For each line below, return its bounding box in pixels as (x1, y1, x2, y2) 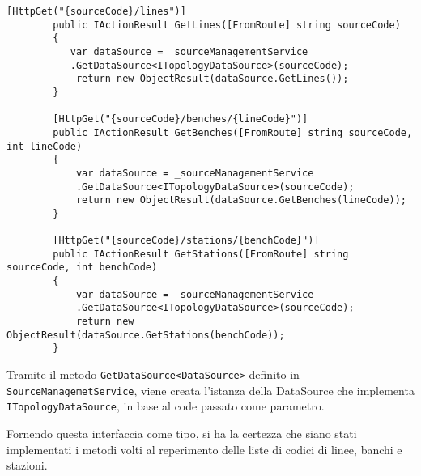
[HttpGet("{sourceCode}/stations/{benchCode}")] (53, 235, 320, 247)
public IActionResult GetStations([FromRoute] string (53, 248, 349, 260)
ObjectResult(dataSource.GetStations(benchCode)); (6, 329, 285, 341)
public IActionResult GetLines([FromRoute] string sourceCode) (53, 19, 401, 31)
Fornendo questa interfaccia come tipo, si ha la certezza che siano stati (6, 425, 357, 442)
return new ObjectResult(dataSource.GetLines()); (75, 73, 349, 85)
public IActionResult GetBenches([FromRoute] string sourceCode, (53, 126, 413, 138)
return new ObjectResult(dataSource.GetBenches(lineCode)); (75, 194, 406, 206)
